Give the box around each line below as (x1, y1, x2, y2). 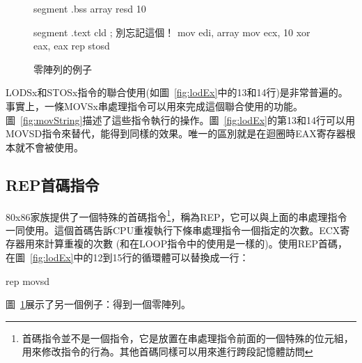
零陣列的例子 (33, 61, 92, 76)
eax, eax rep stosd (33, 38, 110, 53)
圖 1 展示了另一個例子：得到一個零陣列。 (6, 297, 191, 311)
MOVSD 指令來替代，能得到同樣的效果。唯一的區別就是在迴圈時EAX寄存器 (6, 126, 346, 141)
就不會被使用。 (15, 139, 84, 154)
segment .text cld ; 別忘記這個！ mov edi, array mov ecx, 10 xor (33, 24, 310, 39)
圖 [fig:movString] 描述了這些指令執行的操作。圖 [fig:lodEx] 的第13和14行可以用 (6, 112, 355, 127)
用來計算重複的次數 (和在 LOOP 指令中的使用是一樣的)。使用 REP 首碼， (24, 236, 348, 251)
